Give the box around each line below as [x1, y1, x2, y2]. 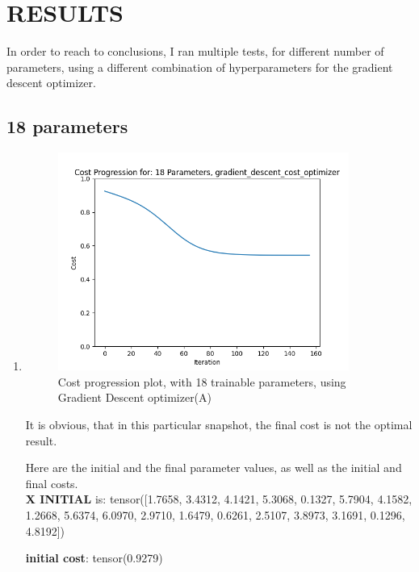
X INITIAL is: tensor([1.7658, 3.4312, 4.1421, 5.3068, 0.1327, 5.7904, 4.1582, [25, 491, 413, 507]
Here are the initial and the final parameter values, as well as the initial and [25, 459, 402, 476]
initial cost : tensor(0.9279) [25, 549, 163, 566]
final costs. [25, 474, 78, 491]
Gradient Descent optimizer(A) [57, 389, 212, 406]
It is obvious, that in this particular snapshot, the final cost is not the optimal [25, 416, 413, 433]
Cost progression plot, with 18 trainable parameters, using [57, 373, 346, 390]
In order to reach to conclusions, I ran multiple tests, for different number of [6, 43, 384, 60]
